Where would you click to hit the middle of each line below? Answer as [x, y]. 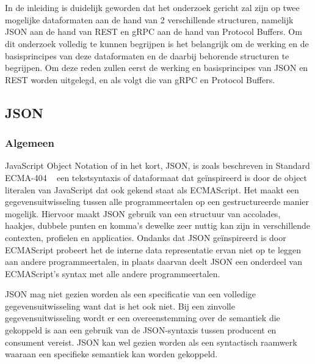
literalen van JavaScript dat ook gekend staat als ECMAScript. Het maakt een [152, 189]
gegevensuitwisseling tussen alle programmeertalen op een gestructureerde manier [157, 202]
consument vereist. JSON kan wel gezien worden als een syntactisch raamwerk [151, 342]
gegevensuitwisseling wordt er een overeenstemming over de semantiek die [143, 318]
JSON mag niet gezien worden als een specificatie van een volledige [130, 294]
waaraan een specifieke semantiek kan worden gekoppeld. [111, 354]
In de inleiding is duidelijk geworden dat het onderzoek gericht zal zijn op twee [152, 8]
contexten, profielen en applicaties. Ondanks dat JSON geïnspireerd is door [146, 237]
